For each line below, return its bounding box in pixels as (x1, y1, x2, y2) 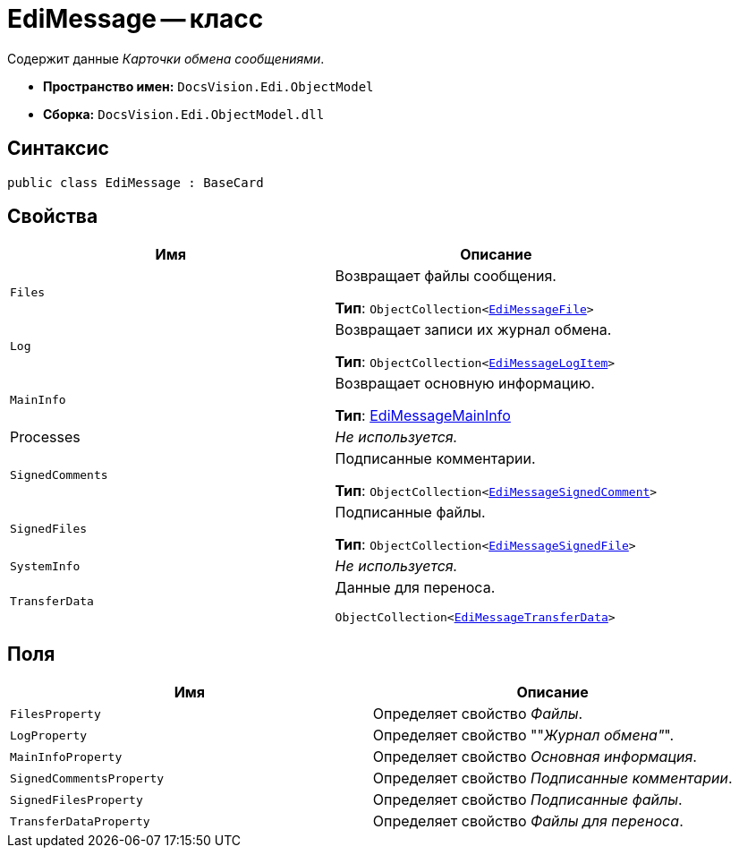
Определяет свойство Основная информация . (372, 748, 697, 766)
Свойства (7, 205, 98, 228)
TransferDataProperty (10, 814, 150, 828)
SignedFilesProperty (10, 792, 143, 807)
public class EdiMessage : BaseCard (7, 175, 264, 190)
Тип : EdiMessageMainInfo (335, 406, 511, 425)
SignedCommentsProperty (10, 771, 165, 785)
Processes (10, 428, 81, 447)
